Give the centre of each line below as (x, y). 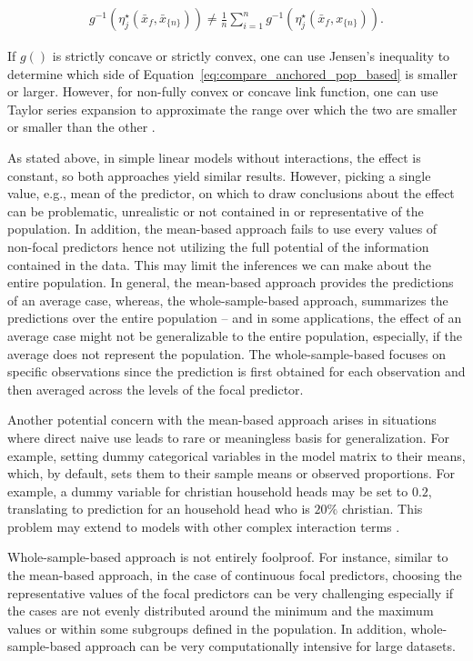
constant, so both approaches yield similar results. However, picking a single (219, 175)
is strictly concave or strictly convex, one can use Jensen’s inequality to (251, 56)
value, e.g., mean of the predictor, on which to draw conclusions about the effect (231, 193)
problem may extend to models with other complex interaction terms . (204, 526)
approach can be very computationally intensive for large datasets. (270, 646)
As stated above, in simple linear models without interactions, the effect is (214, 157)
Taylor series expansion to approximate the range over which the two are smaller (232, 109)
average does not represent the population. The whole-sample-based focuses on (226, 353)
